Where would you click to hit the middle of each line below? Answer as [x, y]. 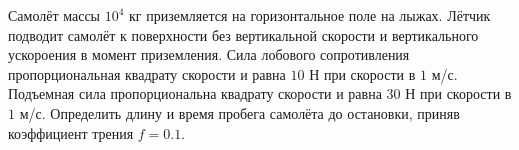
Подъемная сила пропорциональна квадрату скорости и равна [195, 93]
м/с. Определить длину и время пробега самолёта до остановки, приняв [239, 112]
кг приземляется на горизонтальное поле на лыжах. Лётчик [310, 15]
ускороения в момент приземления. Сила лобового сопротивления [209, 54]
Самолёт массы [54, 15]
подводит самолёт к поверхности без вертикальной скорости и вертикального [243, 34]
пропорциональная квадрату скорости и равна [147, 73]
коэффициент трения [71, 132]
